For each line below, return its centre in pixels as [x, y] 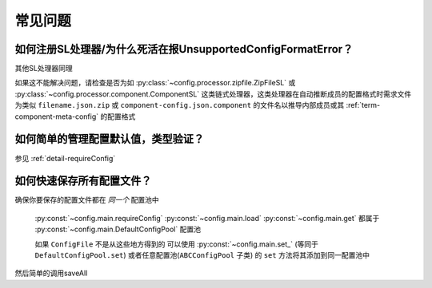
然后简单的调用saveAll [51, 273]
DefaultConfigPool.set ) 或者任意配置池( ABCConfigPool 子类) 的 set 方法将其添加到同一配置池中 [202, 255]
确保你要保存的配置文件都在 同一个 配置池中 [87, 200]
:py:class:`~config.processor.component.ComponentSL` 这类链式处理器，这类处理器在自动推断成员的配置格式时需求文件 [213, 94]
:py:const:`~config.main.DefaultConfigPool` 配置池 [118, 229]
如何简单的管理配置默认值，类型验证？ [109, 139]
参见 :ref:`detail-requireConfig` [65, 158]
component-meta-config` [57, 116]
